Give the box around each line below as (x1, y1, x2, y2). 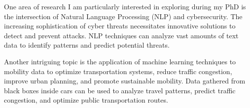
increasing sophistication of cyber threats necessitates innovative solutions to (4, 21, 236, 31)
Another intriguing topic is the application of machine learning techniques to (4, 56, 236, 66)
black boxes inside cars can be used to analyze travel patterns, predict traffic (4, 85, 236, 95)
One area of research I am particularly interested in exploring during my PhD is (4, 1, 246, 11)
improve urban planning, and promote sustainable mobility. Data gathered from (4, 76, 246, 86)
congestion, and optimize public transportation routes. (4, 95, 168, 105)
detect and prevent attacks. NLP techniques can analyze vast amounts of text (4, 30, 239, 40)
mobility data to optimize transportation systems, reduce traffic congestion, (4, 66, 232, 76)
